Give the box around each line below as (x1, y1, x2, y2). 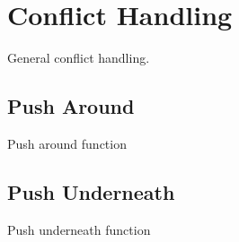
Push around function (7, 134, 127, 152)
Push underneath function (7, 220, 151, 238)
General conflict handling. (7, 48, 150, 67)
